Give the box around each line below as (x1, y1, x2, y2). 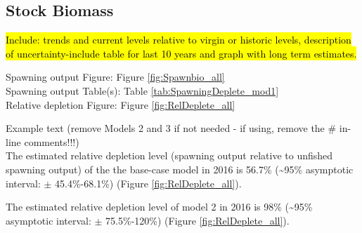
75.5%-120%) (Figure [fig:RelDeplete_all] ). (105, 213, 290, 227)
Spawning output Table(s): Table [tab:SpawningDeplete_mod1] (6, 83, 279, 98)
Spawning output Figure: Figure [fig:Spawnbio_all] (6, 69, 225, 84)
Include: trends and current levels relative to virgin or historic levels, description (6, 32, 351, 47)
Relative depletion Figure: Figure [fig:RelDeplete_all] (6, 97, 235, 112)
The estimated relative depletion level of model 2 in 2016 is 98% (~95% (6, 199, 313, 214)
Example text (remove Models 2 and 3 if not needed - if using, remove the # (6, 121, 337, 135)
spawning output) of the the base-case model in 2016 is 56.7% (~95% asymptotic (6, 161, 354, 176)
